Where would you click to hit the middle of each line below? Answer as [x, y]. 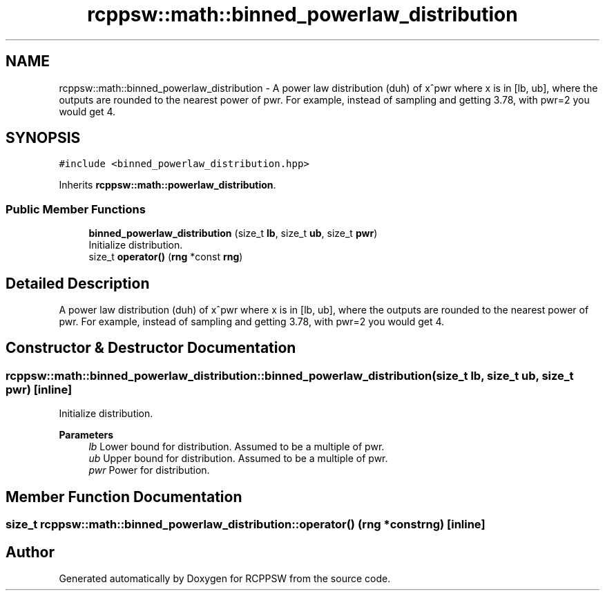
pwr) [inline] [39, 389]
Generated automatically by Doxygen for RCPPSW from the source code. [225, 578]
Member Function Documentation [124, 497]
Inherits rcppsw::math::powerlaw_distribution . [167, 185]
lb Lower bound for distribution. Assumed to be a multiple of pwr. [237, 447]
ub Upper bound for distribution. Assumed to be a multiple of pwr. [238, 459]
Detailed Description [78, 283]
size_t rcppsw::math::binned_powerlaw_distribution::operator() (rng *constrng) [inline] [246, 525]
